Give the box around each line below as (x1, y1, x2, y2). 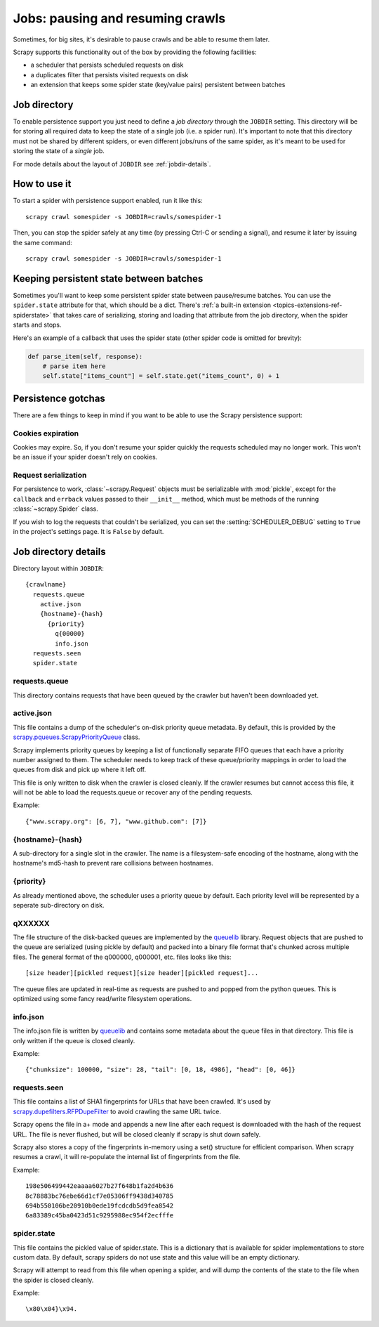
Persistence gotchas (13, 392, 105, 404)
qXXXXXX (13, 918, 50, 928)
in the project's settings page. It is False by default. (13, 528, 164, 536)
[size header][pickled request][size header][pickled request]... (25, 969, 259, 977)
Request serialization (13, 471, 87, 481)
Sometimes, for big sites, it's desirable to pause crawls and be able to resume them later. (13, 35, 270, 44)
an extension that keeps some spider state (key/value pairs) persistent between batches (30, 81, 286, 89)
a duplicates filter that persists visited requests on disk (30, 70, 189, 79)
